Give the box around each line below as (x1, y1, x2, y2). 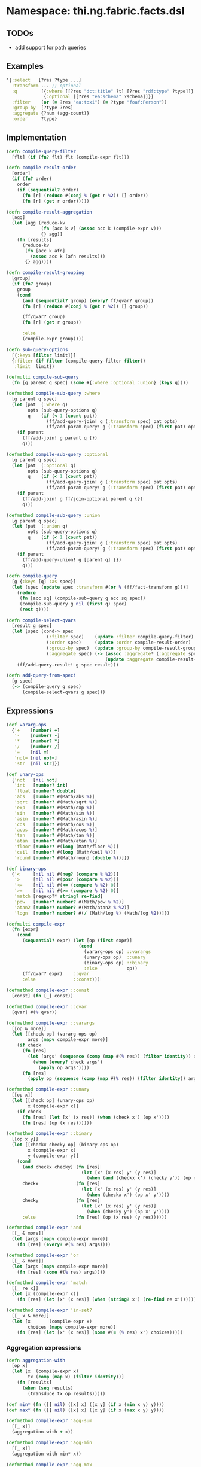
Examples (6, 61, 44, 71)
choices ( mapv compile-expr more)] (28, 1324, 117, 1330)
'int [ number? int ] (14, 783, 68, 789)
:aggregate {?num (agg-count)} (11, 111, 90, 117)
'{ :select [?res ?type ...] (6, 77, 82, 83)
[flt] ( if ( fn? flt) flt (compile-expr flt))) (11, 154, 130, 160)
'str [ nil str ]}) (14, 760, 60, 766)
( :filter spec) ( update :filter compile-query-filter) (46, 634, 194, 640)
